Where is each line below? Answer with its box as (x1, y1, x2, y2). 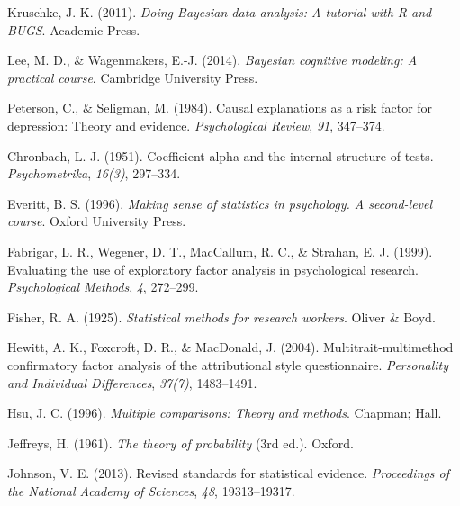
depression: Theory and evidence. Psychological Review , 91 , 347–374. (7, 115, 385, 134)
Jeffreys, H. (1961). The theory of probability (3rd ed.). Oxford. (7, 433, 354, 452)
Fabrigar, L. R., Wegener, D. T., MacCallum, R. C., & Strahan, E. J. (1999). (7, 241, 433, 260)
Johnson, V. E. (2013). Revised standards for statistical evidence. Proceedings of (7, 464, 450, 483)
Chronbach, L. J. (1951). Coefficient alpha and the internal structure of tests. (7, 146, 434, 165)
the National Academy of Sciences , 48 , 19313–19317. (7, 481, 295, 500)
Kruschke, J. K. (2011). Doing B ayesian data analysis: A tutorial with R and (7, 3, 432, 21)
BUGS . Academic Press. (7, 20, 140, 39)
